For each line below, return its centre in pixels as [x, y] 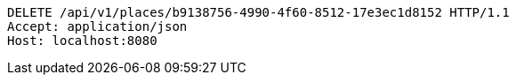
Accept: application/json [97, 26]
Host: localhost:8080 [82, 41]
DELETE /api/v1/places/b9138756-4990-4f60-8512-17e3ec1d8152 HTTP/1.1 [258, 12]
